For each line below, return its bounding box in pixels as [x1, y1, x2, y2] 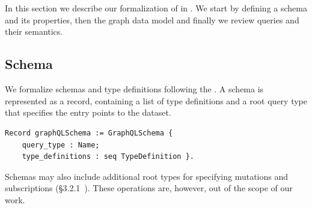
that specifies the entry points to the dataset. [5, 106, 171, 119]
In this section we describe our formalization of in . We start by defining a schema [5, 2, 307, 14]
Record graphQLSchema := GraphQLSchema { [5, 128, 173, 137]
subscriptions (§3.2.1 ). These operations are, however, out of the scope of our [5, 182, 293, 194]
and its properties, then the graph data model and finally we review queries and [5, 13, 299, 26]
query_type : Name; [22, 140, 100, 149]
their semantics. [5, 25, 63, 38]
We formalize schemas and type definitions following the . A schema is [5, 83, 264, 95]
